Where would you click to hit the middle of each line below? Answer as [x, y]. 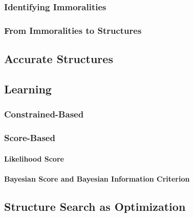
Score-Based [30, 138]
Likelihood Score [34, 158]
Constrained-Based [44, 114]
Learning [28, 88]
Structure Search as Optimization [95, 206]
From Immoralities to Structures [73, 30]
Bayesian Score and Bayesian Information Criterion [97, 178]
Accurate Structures [59, 59]
